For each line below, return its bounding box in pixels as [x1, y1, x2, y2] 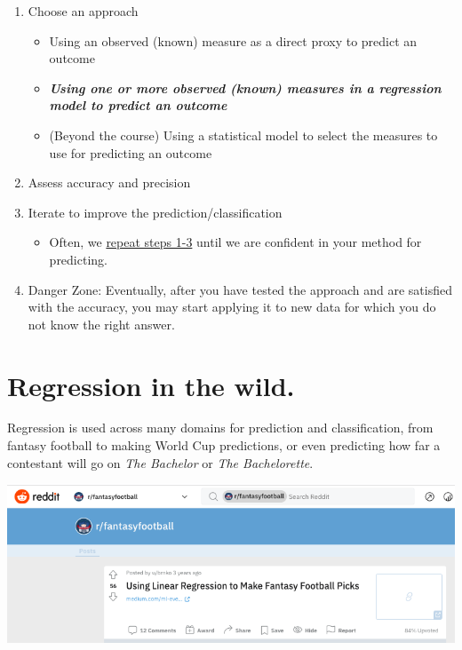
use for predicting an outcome [49, 143, 212, 162]
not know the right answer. [28, 314, 175, 333]
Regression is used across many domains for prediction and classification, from [7, 418, 434, 437]
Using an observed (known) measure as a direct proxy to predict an [49, 31, 418, 50]
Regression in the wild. [7, 367, 295, 403]
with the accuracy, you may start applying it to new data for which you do [28, 297, 436, 316]
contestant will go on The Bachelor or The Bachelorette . [7, 453, 314, 472]
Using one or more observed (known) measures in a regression [49, 78, 442, 97]
